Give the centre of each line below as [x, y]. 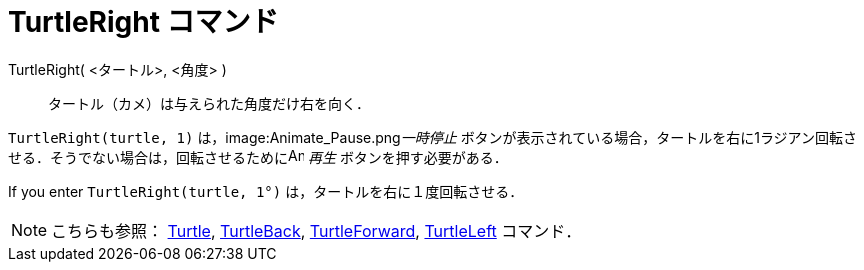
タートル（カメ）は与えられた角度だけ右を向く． [209, 103]
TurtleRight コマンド [143, 22]
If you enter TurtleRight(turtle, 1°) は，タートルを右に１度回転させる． [266, 191]
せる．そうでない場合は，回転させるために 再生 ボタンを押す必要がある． [258, 157]
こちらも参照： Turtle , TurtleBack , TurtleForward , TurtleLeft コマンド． [316, 230]
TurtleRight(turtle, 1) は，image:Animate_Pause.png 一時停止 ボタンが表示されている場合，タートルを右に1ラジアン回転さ [433, 137]
